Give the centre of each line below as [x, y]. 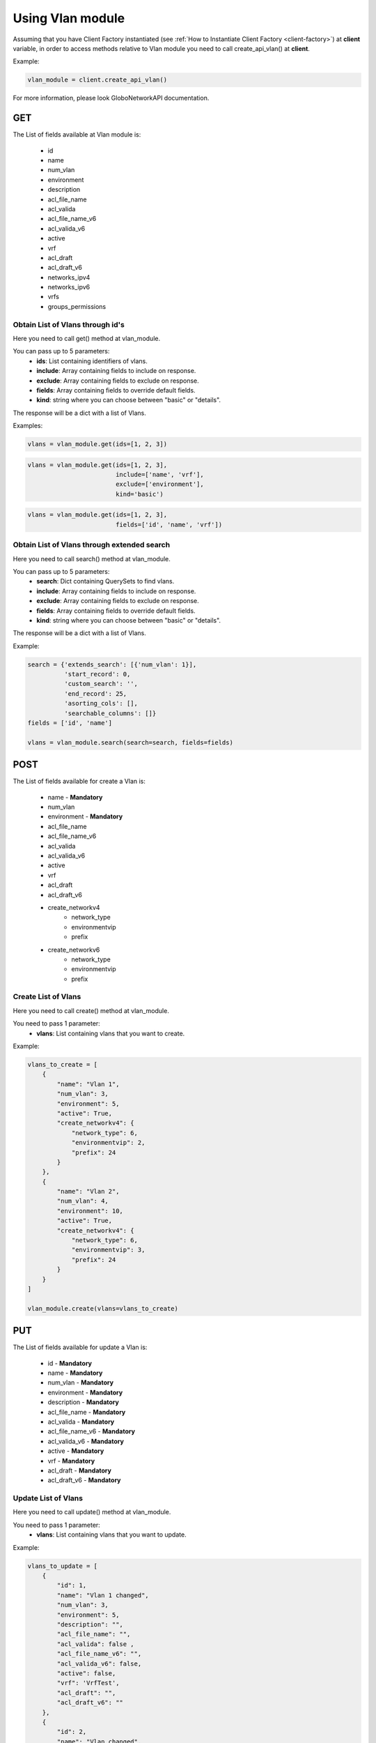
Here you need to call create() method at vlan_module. [91, 1010]
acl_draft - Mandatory [79, 1470]
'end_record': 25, [95, 693]
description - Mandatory [84, 1402]
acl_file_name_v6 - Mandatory [92, 1431]
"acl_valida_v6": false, [99, 1664]
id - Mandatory [70, 1363]
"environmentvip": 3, [108, 1250]
